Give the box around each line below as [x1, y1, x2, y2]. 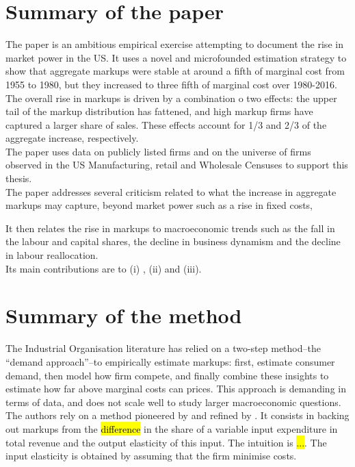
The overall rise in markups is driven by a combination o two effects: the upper [5, 90, 337, 105]
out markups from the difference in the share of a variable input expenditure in [5, 421, 338, 436]
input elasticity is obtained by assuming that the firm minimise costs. [5, 449, 297, 463]
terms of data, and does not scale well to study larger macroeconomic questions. [5, 394, 341, 409]
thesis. [5, 171, 32, 186]
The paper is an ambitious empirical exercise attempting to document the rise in [5, 37, 343, 51]
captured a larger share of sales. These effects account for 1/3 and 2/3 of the [5, 117, 327, 131]
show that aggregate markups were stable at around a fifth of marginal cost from [5, 64, 345, 78]
